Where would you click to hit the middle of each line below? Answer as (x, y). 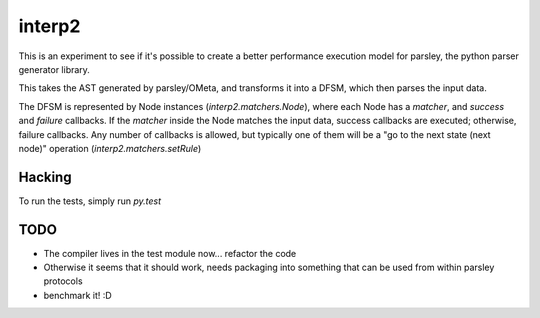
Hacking (45, 176)
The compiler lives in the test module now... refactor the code (170, 253)
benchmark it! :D (77, 295)
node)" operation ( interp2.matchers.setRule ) (110, 148)
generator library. (54, 69)
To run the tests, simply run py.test (90, 201)
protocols (63, 281)
